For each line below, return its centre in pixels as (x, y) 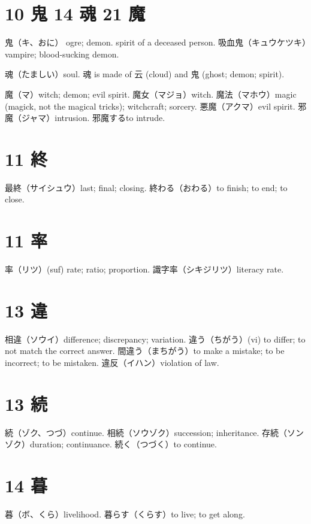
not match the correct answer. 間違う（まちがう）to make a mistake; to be (145, 351)
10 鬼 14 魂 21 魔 (75, 13)
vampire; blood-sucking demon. (62, 54)
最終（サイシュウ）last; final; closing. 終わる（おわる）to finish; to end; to (146, 187)
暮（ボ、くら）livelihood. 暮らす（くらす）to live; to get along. (125, 514)
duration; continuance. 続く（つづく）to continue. (123, 444)
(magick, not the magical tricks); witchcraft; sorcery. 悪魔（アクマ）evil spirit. (150, 106)
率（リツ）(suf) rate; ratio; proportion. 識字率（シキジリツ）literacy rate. (144, 269)
